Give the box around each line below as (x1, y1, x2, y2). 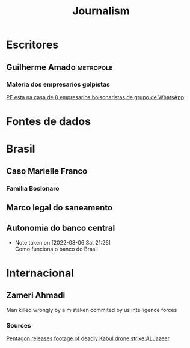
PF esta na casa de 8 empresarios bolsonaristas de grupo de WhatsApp (6, 93, 185, 100)
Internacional (6, 266, 74, 280)
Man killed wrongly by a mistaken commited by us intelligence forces (6, 306, 177, 313)
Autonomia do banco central (6, 223, 115, 233)
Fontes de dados (6, 115, 91, 129)
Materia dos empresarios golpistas (6, 80, 110, 88)
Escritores (6, 38, 59, 52)
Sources (6, 321, 31, 329)
